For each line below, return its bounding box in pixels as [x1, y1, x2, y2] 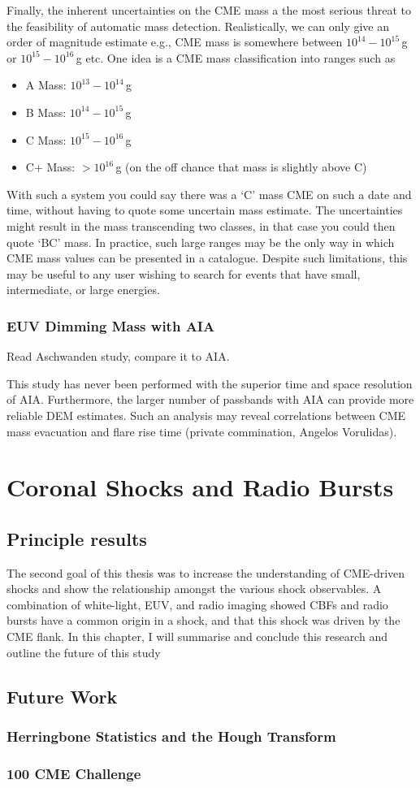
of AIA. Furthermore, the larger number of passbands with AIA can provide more [6, 391, 414, 408]
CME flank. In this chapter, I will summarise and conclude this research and [6, 628, 388, 645]
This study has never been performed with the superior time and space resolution [6, 375, 413, 392]
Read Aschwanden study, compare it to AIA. [6, 348, 230, 365]
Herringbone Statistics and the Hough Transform [6, 725, 336, 746]
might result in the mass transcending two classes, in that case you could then [6, 217, 396, 234]
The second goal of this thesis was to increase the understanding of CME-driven [6, 564, 405, 581]
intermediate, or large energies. [6, 281, 160, 298]
